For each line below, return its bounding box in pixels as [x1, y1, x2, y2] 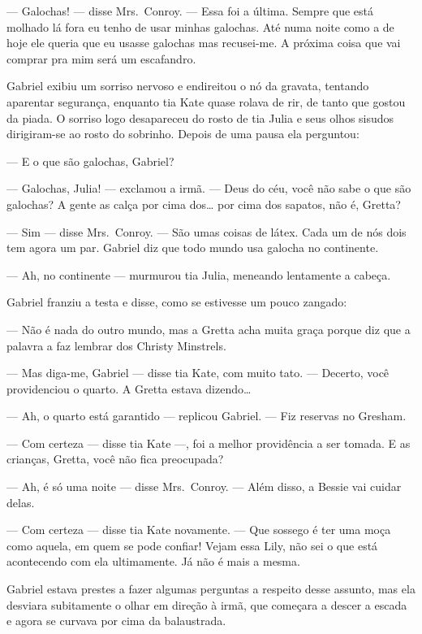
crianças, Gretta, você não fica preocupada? [6, 450, 224, 467]
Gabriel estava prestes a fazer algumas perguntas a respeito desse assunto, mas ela [6, 580, 416, 597]
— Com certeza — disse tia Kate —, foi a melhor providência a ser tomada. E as [6, 434, 411, 451]
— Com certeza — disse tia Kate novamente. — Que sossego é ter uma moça [6, 521, 391, 538]
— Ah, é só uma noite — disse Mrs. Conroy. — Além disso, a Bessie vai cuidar [6, 478, 402, 495]
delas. [6, 493, 35, 510]
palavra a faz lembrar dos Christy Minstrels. [6, 337, 226, 354]
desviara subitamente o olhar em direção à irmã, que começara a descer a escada [6, 596, 407, 613]
